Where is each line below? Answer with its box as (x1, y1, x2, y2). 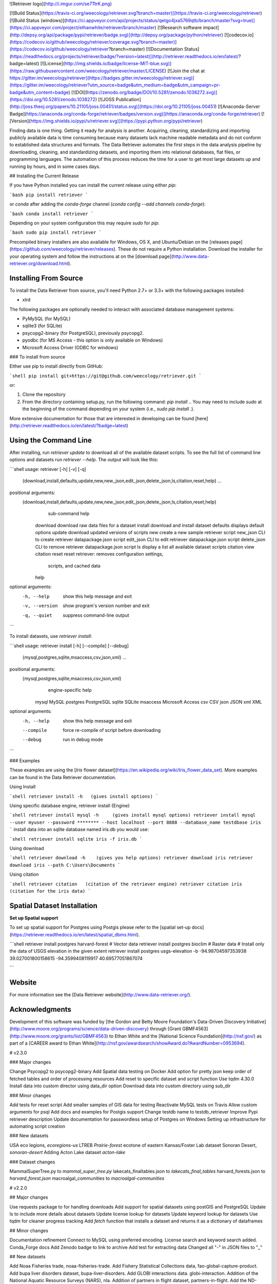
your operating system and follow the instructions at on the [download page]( (9, 253, 173, 259)
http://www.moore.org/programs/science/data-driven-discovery (11, 1026, 147, 1032)
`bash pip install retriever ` (9, 192, 88, 198)
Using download (9, 845, 44, 851)
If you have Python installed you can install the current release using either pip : (9, 182, 177, 188)
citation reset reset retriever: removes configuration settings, (35, 551, 164, 557)
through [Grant (149, 1026, 182, 1032)
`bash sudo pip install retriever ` (9, 230, 102, 236)
